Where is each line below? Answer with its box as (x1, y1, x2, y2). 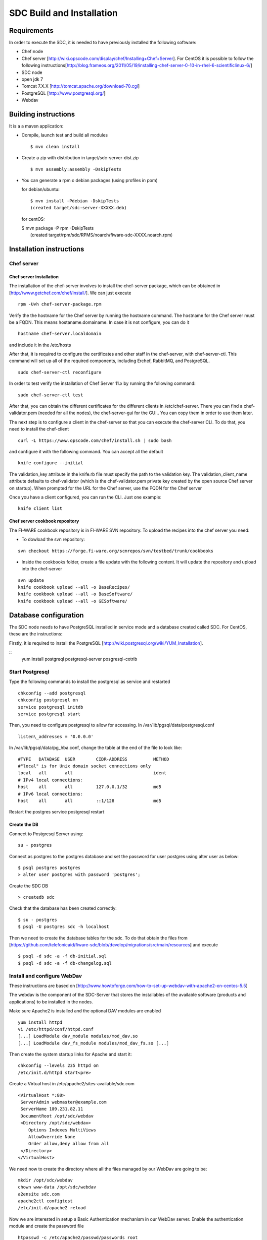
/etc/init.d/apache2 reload (18, 1205, 86, 1211)
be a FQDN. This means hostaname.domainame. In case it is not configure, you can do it (9, 319, 190, 325)
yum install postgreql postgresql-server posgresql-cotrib (21, 656, 137, 662)
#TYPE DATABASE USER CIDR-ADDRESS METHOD (18, 756, 169, 762)
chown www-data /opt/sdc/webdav (18, 1184, 96, 1190)
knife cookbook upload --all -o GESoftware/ (18, 598, 128, 604)
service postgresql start (18, 711, 81, 717)
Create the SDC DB (9, 883, 48, 889)
